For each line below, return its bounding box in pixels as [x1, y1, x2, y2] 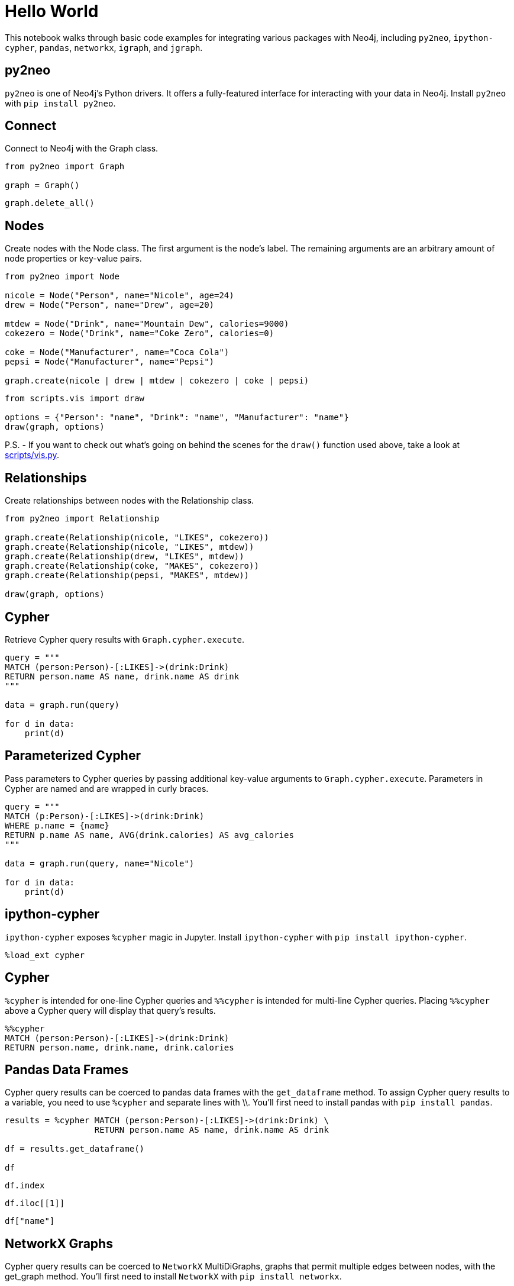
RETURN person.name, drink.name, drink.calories [5, 1042, 234, 1052]
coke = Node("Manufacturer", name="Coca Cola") [5, 347, 229, 357]
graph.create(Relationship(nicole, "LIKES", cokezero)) [5, 533, 269, 543]
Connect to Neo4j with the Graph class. [5, 143, 159, 154]
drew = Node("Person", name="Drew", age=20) [5, 300, 215, 310]
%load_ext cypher [5, 950, 85, 960]
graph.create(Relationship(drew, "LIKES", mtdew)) [5, 552, 244, 562]
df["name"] [5, 1216, 55, 1226]
